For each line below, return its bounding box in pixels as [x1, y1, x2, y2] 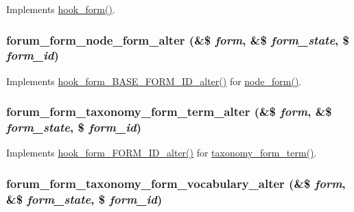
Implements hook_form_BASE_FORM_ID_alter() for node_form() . [6, 73, 302, 88]
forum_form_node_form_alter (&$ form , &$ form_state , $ [6, 31, 349, 48]
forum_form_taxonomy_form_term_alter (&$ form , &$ [6, 103, 332, 120]
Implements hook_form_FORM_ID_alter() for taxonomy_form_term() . [6, 145, 317, 160]
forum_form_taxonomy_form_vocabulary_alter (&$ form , [6, 174, 346, 191]
